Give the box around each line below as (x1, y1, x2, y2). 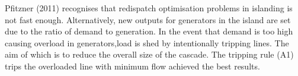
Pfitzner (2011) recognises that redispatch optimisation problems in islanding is (5, 2, 293, 14)
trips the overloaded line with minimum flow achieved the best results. (5, 59, 260, 72)
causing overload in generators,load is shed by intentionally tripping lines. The (5, 36, 289, 49)
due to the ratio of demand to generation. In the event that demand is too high (5, 25, 293, 37)
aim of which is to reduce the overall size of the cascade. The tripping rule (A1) (5, 48, 294, 61)
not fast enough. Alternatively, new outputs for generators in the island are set (5, 13, 291, 26)
